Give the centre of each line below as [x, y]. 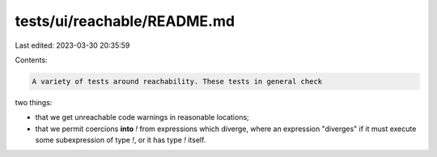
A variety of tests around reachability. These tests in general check [177, 81]
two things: [34, 102]
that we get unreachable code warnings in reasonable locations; [142, 117]
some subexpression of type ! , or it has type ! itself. [121, 140]
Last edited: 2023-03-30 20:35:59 [72, 45]
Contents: [31, 60]
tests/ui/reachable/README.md [125, 21]
